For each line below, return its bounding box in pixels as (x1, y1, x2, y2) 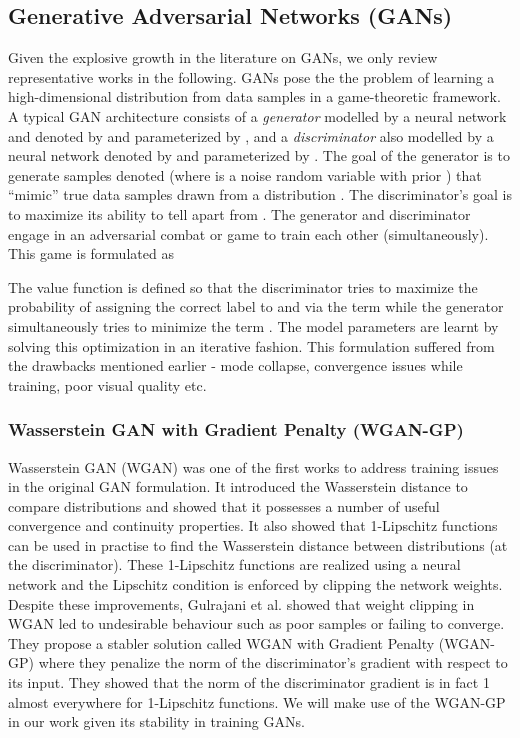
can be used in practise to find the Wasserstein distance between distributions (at (8, 534, 508, 555)
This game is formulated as (8, 243, 174, 264)
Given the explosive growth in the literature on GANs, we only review (8, 47, 438, 68)
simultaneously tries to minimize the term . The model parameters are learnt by (8, 315, 499, 336)
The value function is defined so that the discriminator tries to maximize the (8, 276, 478, 297)
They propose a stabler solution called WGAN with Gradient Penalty (8, 632, 435, 653)
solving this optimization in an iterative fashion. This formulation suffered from (8, 335, 495, 356)
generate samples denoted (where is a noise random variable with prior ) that (8, 164, 482, 185)
